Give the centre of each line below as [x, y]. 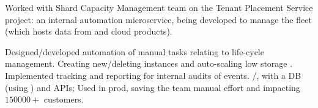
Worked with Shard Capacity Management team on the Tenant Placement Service [159, 7]
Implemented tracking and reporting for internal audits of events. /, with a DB [153, 75]
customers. [64, 99]
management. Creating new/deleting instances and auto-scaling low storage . [149, 63]
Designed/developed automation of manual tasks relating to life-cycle [135, 51]
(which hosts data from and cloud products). [89, 31]
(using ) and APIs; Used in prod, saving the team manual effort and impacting [153, 87]
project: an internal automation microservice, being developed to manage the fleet [158, 19]
